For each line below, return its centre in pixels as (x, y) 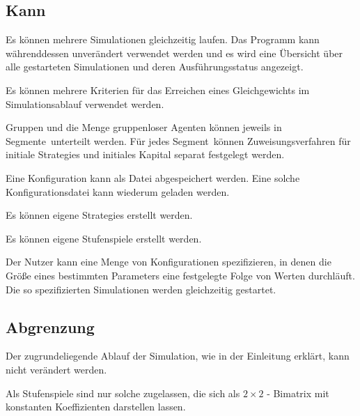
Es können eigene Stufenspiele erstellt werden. (104, 238)
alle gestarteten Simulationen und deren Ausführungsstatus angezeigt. (155, 67)
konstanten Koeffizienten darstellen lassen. (96, 407)
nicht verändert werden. (56, 369)
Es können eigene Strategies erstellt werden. (99, 215)
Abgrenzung (50, 326)
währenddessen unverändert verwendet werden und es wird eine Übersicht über (174, 53)
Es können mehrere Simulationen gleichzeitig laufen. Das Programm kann (163, 39)
